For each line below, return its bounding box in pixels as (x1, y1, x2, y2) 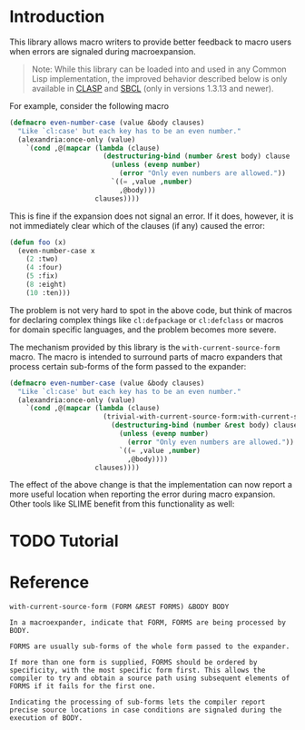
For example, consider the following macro (9, 100, 170, 111)
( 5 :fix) (25, 271, 59, 281)
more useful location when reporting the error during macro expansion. (9, 488, 276, 500)
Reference (9, 572, 89, 592)
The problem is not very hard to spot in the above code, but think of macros (9, 304, 292, 315)
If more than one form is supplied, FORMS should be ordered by (9, 657, 258, 666)
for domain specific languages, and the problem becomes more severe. (9, 324, 277, 335)
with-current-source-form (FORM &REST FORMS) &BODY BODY (9, 602, 230, 611)
